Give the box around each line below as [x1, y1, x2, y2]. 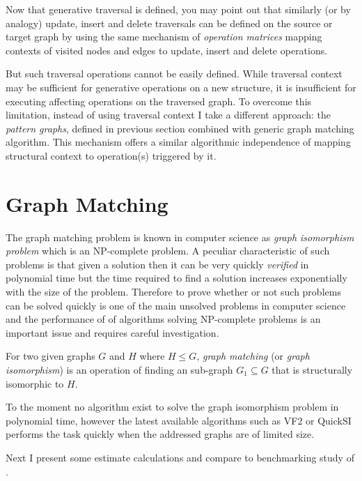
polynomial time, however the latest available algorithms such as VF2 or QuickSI [6, 413, 352, 427]
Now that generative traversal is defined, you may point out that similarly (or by [6, 2, 351, 16]
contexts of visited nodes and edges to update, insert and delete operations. [6, 43, 328, 57]
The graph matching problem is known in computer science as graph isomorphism [6, 229, 354, 244]
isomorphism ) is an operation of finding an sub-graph [6, 362, 233, 376]
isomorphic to [6, 376, 64, 390]
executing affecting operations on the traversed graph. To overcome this [6, 93, 312, 108]
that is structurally [271, 362, 353, 376]
